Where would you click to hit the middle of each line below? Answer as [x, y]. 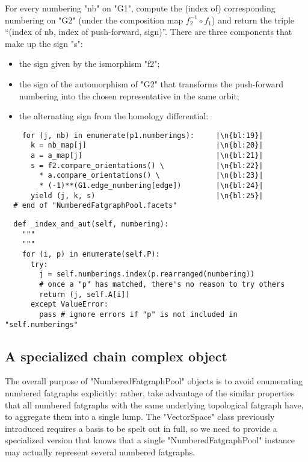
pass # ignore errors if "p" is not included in [138, 314]
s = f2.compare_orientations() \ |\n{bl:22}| [147, 165]
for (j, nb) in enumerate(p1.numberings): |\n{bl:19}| [143, 135]
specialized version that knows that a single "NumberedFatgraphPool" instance [150, 440]
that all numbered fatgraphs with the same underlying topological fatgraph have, [154, 404]
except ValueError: [69, 304]
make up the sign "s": [44, 43]
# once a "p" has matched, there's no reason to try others [162, 284]
